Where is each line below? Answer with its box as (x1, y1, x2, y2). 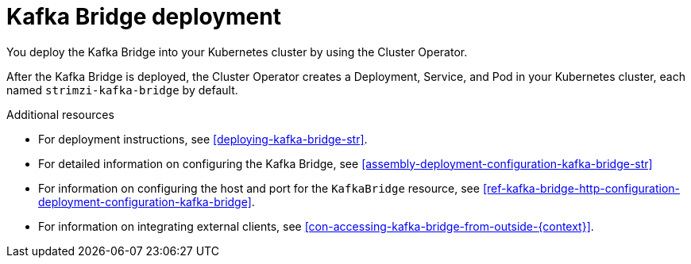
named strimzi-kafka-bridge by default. (6, 82, 238, 97)
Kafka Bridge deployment (6, 3, 281, 30)
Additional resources (6, 107, 114, 121)
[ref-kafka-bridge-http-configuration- (482, 181, 681, 195)
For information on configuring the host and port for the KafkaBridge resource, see (38, 181, 480, 195)
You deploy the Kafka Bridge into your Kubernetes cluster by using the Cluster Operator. (6, 44, 468, 59)
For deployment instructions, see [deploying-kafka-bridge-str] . (38, 132, 368, 146)
